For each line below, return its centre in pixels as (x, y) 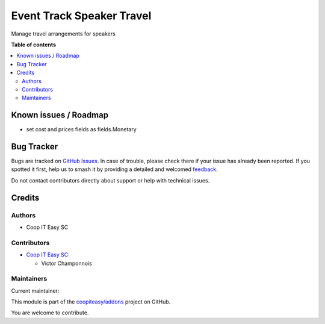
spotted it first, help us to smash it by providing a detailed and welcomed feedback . (114, 169)
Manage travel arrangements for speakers (63, 34)
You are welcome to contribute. (50, 313)
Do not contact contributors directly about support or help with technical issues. (110, 180)
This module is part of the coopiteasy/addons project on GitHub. (91, 302)
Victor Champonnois (67, 263)
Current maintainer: (35, 291)
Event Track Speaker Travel (81, 16)
